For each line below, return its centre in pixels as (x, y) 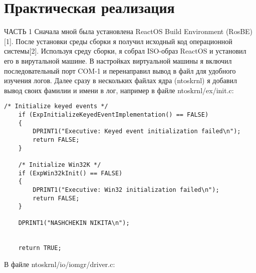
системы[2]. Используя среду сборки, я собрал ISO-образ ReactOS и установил (125, 51)
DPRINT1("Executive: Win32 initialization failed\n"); (126, 190)
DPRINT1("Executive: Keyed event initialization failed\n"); (137, 131)
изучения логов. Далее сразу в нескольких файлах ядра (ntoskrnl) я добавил (120, 80)
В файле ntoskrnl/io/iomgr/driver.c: (60, 264)
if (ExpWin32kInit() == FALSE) (70, 173)
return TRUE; (40, 248)
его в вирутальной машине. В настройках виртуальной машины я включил (118, 60)
